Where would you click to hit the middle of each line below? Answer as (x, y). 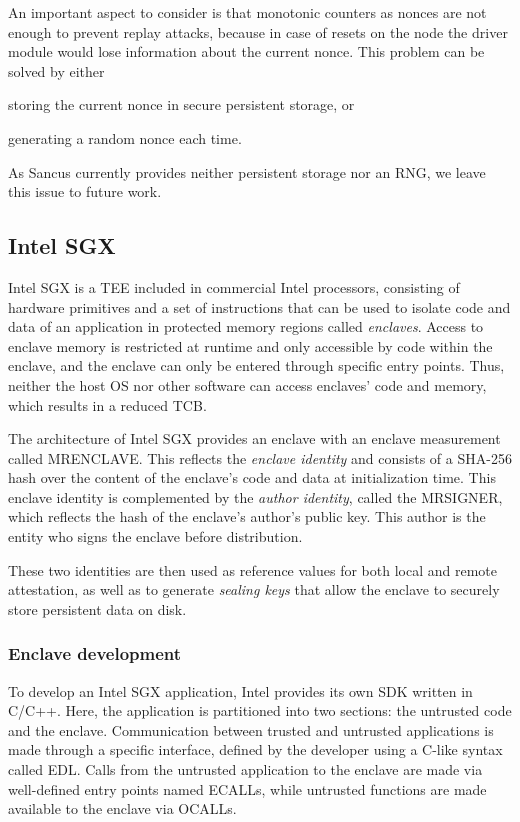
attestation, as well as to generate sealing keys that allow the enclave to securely (254, 589)
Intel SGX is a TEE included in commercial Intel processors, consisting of (234, 286)
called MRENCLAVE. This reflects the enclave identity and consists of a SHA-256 (260, 457)
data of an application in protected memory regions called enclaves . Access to (246, 326)
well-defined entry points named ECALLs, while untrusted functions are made (247, 788)
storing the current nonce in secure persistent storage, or (181, 104)
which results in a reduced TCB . (107, 404)
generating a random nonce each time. (125, 137)
